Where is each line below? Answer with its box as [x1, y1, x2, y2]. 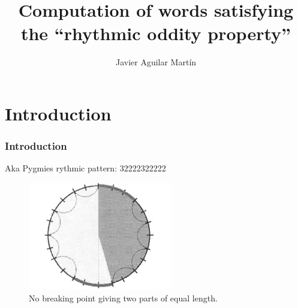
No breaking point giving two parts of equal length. [29, 291, 218, 304]
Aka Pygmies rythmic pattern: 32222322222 [5, 162, 166, 174]
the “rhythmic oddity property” [20, 21, 291, 46]
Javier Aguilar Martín [115, 56, 197, 68]
